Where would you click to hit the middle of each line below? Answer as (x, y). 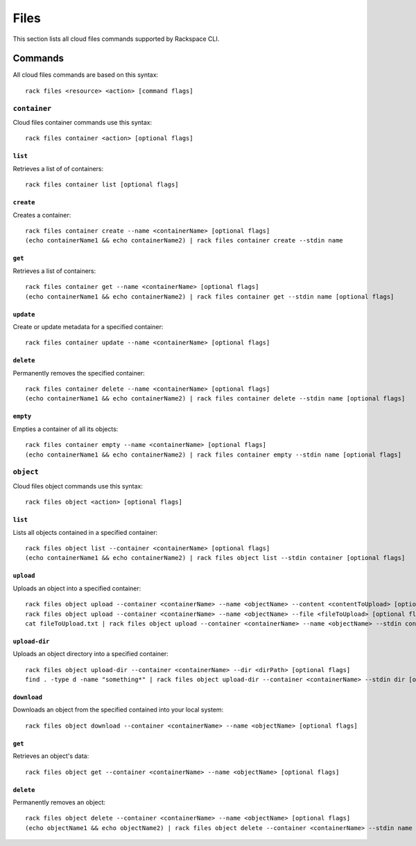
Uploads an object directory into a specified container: (91, 654)
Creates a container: (42, 215)
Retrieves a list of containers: (54, 271)
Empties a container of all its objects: (66, 429)
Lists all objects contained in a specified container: (85, 532)
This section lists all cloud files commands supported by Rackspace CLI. (116, 39)
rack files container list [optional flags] (102, 185)
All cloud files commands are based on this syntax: (86, 75)
